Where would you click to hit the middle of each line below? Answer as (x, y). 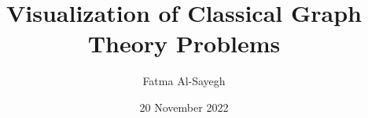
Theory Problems (184, 43)
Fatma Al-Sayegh (184, 81)
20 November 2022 (184, 107)
